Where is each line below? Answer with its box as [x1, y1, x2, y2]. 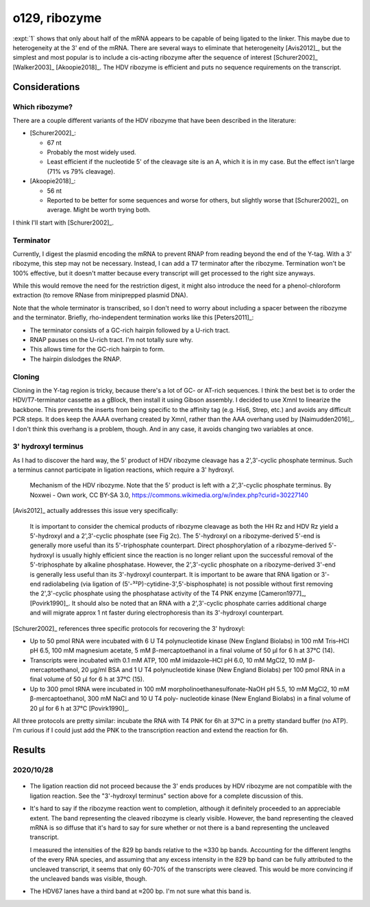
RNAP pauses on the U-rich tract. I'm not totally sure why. [29, 336, 193, 344]
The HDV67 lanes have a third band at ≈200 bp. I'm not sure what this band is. [29, 887, 251, 895]
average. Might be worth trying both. [47, 206, 151, 214]
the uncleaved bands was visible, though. [29, 874, 147, 882]
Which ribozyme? [12, 102, 73, 111]
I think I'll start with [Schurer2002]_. [12, 218, 114, 227]
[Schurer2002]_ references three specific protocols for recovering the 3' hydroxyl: [12, 624, 245, 632]
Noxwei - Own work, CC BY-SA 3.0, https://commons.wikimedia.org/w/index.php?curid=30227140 [29, 491, 308, 499]
